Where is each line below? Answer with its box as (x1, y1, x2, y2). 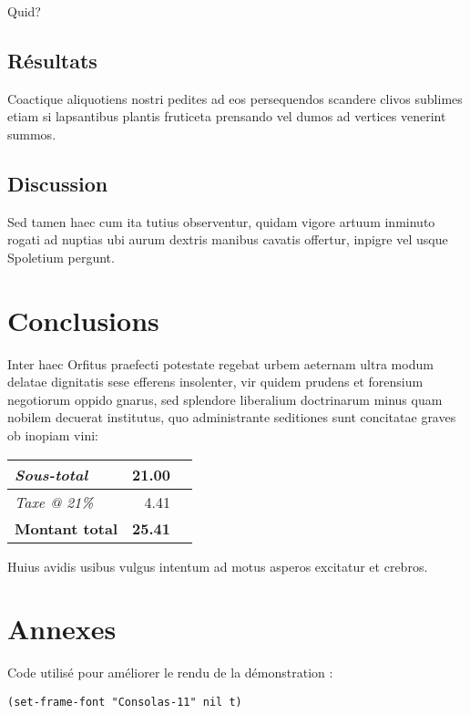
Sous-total (15, 463, 88, 485)
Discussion (7, 169, 108, 197)
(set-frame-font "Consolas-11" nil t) (7, 695, 242, 709)
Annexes (7, 610, 117, 647)
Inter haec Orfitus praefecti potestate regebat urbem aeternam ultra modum (7, 354, 434, 373)
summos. (7, 124, 56, 143)
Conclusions (7, 301, 159, 338)
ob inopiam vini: (7, 426, 98, 445)
